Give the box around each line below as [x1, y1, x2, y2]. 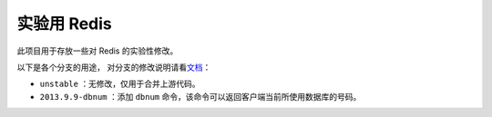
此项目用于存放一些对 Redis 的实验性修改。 [16, 45, 179, 56]
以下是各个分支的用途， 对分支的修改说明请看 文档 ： [16, 62, 211, 73]
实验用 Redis [16, 14, 113, 34]
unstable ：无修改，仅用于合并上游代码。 [39, 78, 200, 90]
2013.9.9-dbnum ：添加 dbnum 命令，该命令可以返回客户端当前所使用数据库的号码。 [39, 91, 362, 102]
